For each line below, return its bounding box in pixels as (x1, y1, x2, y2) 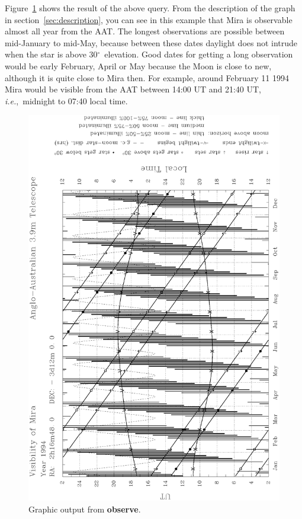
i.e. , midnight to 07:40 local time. (5, 94, 128, 107)
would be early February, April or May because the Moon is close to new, (5, 59, 272, 72)
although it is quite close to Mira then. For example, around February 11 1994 (5, 71, 289, 84)
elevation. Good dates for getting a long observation (104, 48, 293, 60)
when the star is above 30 (5, 48, 98, 60)
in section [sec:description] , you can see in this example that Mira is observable (5, 13, 293, 25)
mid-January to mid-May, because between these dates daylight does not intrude (5, 36, 298, 49)
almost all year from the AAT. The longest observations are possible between (5, 25, 285, 37)
